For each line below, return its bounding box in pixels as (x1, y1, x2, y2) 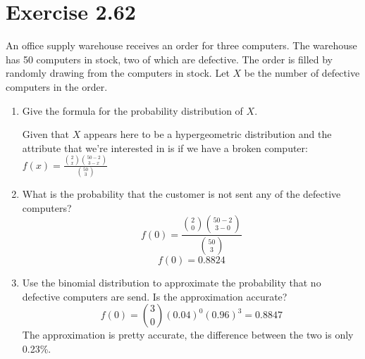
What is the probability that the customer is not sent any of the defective (22, 186, 341, 201)
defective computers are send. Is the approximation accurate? (22, 289, 287, 303)
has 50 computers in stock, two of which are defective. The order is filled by (6, 51, 333, 66)
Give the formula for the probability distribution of (22, 103, 243, 118)
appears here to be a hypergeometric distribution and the (83, 127, 332, 141)
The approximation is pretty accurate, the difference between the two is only (22, 327, 354, 342)
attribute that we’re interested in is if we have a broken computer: (22, 140, 308, 155)
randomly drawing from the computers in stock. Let (6, 65, 230, 80)
